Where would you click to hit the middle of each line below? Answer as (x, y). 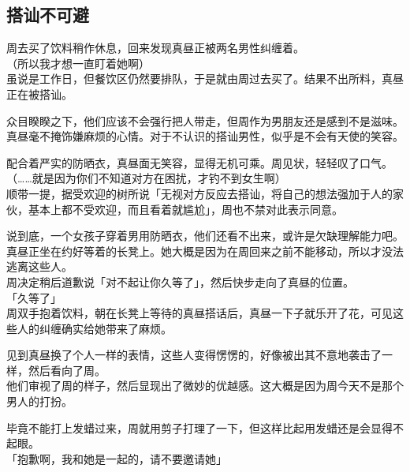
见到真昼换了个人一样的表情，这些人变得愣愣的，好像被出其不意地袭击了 (194, 355)
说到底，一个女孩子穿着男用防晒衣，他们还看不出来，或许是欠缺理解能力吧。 (205, 236)
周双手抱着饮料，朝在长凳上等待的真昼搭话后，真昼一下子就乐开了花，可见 (199, 313)
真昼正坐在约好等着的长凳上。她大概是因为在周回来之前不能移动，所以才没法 (205, 251)
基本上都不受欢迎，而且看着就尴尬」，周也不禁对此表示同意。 (185, 209)
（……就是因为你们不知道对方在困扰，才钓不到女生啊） (146, 178)
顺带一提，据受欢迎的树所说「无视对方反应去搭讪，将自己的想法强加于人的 (199, 193)
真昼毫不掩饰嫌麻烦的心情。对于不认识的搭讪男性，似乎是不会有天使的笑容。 (205, 136)
